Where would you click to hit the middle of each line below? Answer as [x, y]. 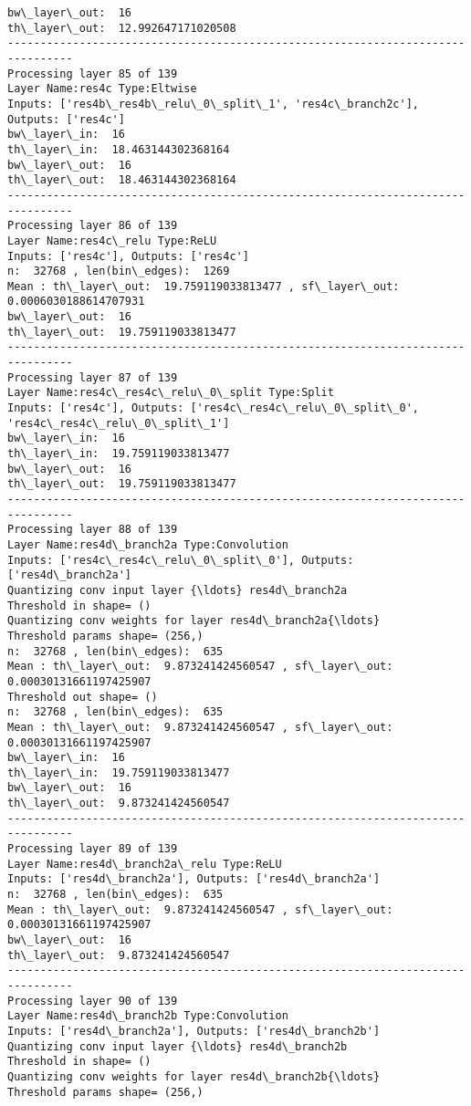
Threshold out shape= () [83, 697]
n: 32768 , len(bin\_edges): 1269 [119, 271]
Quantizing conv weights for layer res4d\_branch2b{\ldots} [194, 1076]
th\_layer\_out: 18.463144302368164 [122, 180]
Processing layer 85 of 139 [93, 73]
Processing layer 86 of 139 [93, 226]
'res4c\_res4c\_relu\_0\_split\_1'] [119, 423]
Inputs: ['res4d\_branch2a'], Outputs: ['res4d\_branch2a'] [194, 879]
